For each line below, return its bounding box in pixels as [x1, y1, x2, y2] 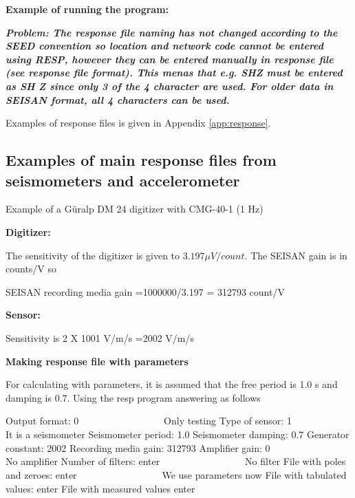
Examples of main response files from [6, 149, 277, 171]
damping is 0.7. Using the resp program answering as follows [6, 390, 261, 404]
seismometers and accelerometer [6, 169, 240, 191]
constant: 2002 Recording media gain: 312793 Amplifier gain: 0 [6, 440, 270, 455]
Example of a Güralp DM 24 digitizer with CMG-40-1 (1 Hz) [6, 202, 263, 216]
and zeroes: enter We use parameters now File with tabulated [6, 467, 347, 481]
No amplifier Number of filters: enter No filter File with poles [6, 454, 346, 468]
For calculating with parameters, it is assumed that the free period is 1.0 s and [6, 377, 338, 391]
